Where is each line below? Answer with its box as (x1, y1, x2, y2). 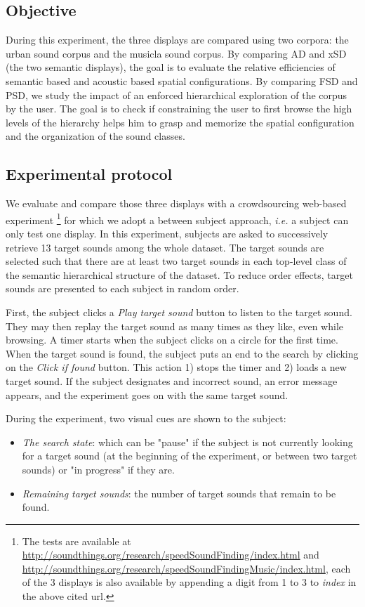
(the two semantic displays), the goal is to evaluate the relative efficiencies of (6, 60, 336, 74)
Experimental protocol (6, 163, 173, 185)
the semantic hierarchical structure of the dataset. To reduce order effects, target (6, 267, 353, 282)
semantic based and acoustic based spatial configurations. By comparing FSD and (6, 73, 358, 88)
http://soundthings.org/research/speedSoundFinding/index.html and (22, 547, 319, 562)
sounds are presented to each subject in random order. (6, 281, 239, 296)
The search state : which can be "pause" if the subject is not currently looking (22, 434, 353, 449)
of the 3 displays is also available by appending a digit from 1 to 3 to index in (22, 575, 357, 589)
